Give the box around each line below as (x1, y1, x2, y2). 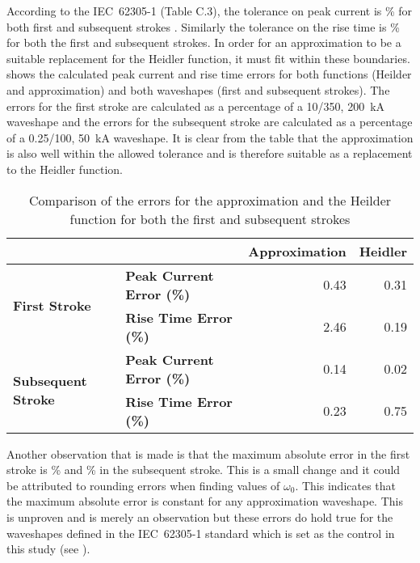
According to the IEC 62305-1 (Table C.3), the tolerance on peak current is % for (6, 2, 413, 19)
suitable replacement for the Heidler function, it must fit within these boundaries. (6, 49, 410, 66)
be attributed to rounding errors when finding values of (6, 476, 280, 493)
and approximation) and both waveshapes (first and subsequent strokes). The (6, 81, 390, 98)
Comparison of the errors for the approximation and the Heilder (28, 190, 392, 210)
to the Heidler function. (6, 160, 123, 177)
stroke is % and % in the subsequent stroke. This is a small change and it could (6, 461, 401, 478)
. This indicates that (295, 476, 397, 493)
